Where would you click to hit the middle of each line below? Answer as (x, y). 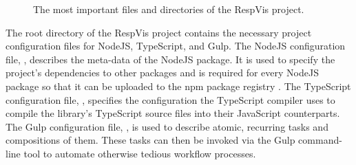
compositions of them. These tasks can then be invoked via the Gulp (150, 140)
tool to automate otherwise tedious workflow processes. (140, 153)
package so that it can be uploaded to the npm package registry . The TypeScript (178, 86)
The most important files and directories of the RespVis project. (169, 9)
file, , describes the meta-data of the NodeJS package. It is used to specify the (170, 59)
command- (320, 140)
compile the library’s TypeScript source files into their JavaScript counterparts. (173, 113)
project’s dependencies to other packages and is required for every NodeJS (162, 73)
